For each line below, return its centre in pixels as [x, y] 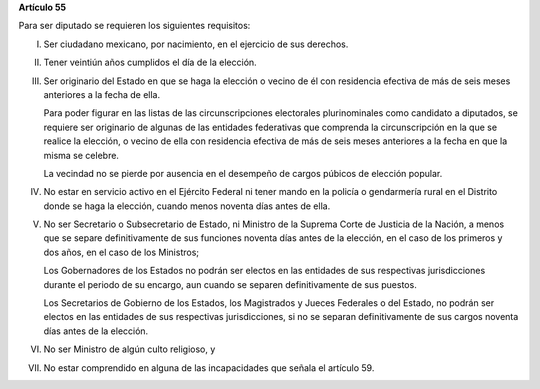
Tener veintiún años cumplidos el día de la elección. [150, 62]
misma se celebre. [81, 155]
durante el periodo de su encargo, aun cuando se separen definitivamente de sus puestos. [230, 284]
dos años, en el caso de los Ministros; [121, 252]
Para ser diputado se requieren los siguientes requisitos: [134, 26]
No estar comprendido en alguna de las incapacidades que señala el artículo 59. [209, 367]
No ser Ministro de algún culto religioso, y [129, 349]
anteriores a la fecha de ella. [101, 94]
